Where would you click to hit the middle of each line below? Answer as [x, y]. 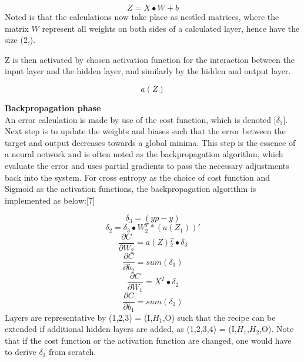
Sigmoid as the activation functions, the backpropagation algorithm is [131, 189]
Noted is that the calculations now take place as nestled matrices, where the [142, 16]
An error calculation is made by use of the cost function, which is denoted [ [141, 119]
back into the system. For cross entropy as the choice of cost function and [138, 177]
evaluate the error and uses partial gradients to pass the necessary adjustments [147, 165]
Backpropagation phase [53, 107]
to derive [21, 352]
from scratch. [72, 352]
